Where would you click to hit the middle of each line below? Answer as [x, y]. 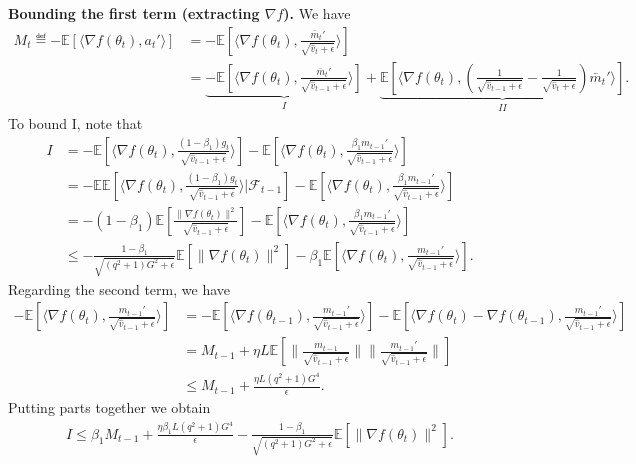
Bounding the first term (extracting [134, 13]
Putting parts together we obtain [109, 406]
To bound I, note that [75, 123]
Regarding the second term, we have [119, 288]
